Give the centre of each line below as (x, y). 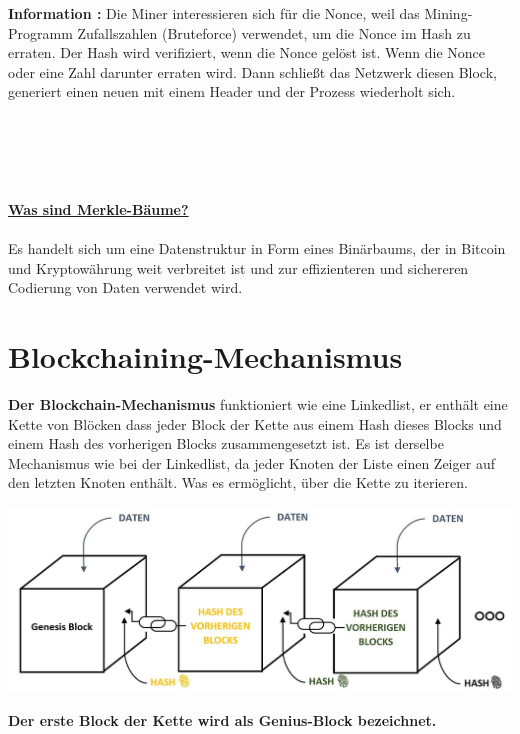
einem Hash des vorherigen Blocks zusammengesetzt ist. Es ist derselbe (226, 443)
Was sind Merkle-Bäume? (98, 208)
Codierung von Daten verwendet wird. (125, 287)
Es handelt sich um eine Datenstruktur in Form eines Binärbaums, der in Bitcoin (257, 248)
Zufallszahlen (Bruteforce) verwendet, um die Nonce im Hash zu (274, 32)
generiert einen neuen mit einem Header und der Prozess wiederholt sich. (232, 91)
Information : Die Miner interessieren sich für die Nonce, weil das (214, 13)
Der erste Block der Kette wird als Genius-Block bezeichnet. (222, 719)
